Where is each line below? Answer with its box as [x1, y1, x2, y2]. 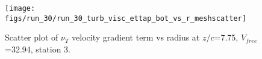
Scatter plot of [5, 31, 58, 44]
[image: [5, 4, 36, 13]
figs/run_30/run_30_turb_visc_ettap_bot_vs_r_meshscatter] [5, 14, 246, 23]
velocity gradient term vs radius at [72, 31, 200, 44]
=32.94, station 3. [5, 42, 70, 55]
